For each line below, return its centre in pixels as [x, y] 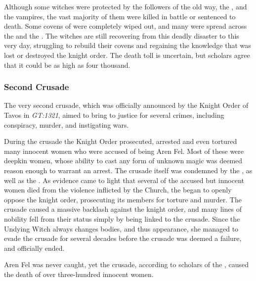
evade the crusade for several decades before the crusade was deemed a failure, [123, 238]
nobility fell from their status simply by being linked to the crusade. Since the [122, 218]
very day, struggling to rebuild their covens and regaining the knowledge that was [128, 45]
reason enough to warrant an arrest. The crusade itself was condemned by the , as [128, 170]
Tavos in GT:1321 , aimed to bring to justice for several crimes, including [114, 115]
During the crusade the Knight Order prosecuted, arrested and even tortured [121, 141]
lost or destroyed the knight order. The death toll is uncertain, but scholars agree [127, 55]
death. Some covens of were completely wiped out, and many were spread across [126, 26]
